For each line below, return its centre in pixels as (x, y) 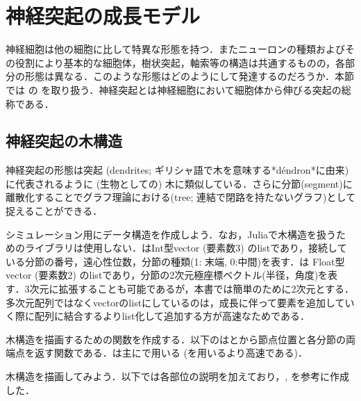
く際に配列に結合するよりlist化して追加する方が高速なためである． (158, 316)
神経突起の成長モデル (103, 16)
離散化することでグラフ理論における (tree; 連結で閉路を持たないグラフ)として (180, 197)
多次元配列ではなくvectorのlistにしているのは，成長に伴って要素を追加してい (180, 302)
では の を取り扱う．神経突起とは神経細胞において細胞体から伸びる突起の (174, 89)
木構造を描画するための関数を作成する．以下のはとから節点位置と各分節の (176, 339)
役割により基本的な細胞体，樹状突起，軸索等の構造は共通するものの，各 (180, 62)
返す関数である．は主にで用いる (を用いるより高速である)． (171, 353)
